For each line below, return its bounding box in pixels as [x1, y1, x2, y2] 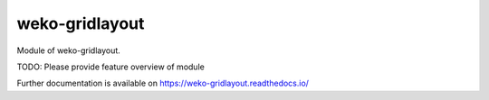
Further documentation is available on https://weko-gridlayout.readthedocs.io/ [16, 77, 310, 89]
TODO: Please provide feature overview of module [16, 61, 206, 72]
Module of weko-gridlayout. [16, 45, 121, 56]
